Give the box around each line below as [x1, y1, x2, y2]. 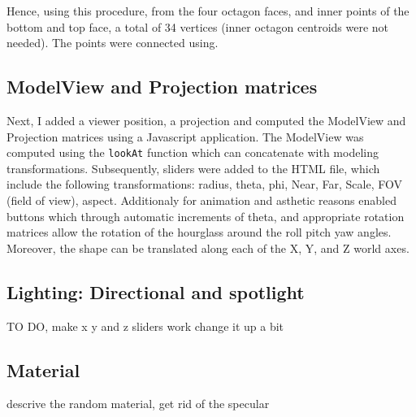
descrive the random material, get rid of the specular [6, 395, 270, 412]
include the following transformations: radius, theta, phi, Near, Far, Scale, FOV [6, 176, 402, 193]
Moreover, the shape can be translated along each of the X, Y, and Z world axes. [6, 239, 409, 256]
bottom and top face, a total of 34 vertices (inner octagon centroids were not [6, 18, 389, 35]
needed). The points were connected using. [6, 34, 219, 51]
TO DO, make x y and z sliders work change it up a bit [6, 317, 284, 334]
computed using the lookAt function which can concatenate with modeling [6, 144, 379, 161]
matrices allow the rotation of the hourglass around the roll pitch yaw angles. [6, 224, 392, 241]
